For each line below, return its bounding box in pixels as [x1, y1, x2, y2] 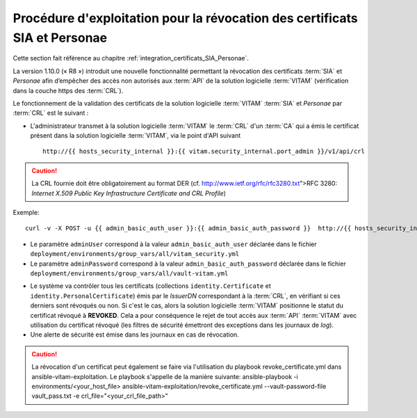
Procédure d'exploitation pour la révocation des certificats [13, 10, 358, 26]
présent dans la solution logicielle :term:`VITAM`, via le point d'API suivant [30, 131, 241, 140]
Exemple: [13, 209, 40, 217]
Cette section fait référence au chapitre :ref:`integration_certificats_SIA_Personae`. [13, 54, 250, 63]
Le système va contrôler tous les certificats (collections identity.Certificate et [30, 282, 271, 290]
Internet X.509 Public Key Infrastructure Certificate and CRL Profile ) [31, 188, 226, 198]
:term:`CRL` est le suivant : [13, 108, 89, 118]
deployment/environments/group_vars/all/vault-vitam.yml [30, 269, 229, 278]
